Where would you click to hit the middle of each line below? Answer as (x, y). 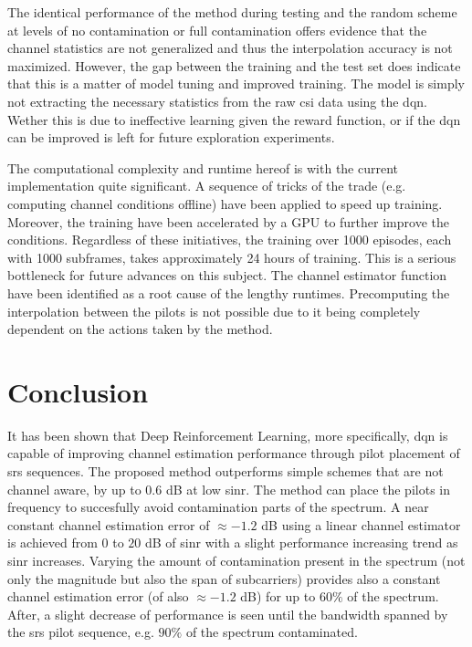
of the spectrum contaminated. (272, 632)
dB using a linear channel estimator (361, 524)
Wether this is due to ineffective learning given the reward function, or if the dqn (234, 119)
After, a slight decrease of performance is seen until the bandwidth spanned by (228, 614)
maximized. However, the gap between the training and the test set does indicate (234, 65)
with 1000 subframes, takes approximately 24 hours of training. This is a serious (232, 257)
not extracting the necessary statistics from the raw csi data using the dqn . (217, 101)
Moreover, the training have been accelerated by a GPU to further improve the (228, 221)
